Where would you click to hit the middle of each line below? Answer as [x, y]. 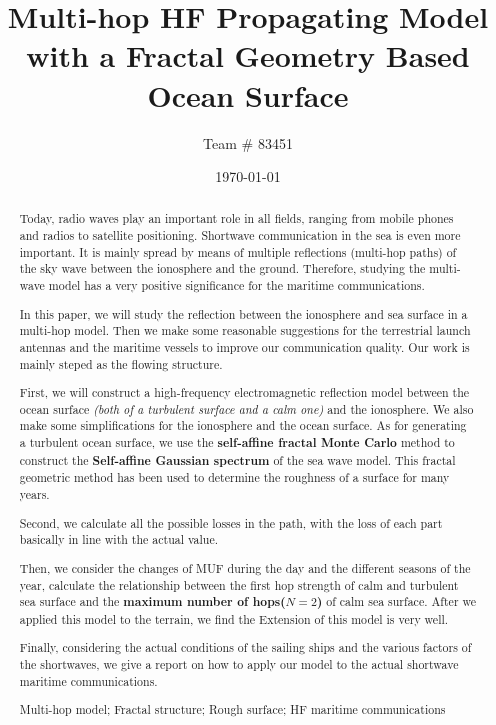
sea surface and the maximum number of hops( [152, 602]
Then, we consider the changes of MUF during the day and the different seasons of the [245, 567]
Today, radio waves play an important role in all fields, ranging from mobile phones [236, 218]
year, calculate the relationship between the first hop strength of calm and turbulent [239, 584]
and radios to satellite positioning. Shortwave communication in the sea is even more [240, 235]
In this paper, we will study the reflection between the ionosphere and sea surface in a [243, 313]
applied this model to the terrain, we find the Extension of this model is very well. [234, 618]
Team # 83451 [248, 142]
